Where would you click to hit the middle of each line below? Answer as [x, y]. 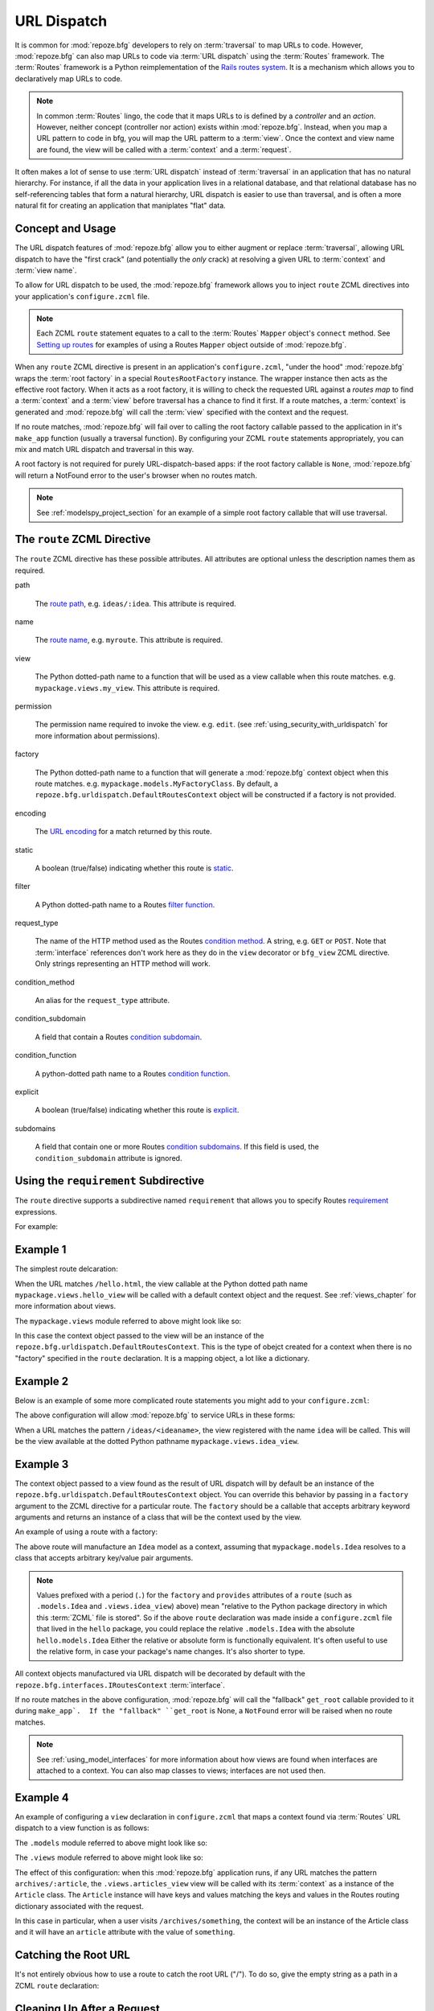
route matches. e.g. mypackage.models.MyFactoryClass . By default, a [157, 783]
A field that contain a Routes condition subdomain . [119, 1037]
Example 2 [41, 1381]
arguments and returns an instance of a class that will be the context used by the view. [158, 1517]
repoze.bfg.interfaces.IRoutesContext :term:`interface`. [120, 1684]
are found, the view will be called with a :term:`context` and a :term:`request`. [164, 150]
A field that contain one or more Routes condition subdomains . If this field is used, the [177, 1147]
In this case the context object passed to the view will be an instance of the [139, 1336]
